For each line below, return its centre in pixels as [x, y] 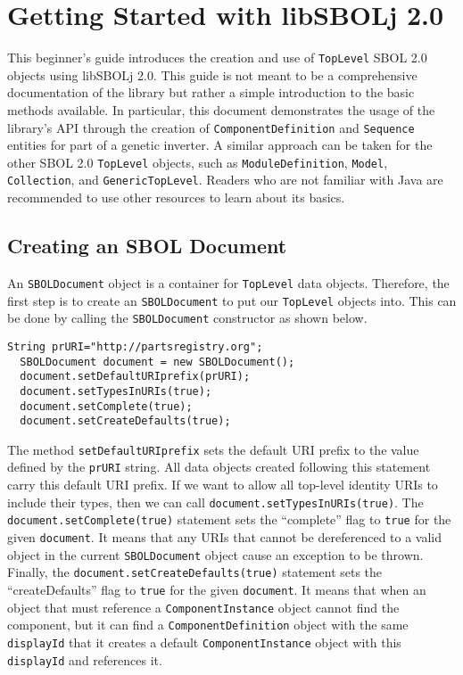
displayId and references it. [85, 659]
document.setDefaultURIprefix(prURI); [135, 377]
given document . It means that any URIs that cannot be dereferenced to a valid [225, 537]
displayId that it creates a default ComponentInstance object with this [204, 642]
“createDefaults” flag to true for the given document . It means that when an [217, 590]
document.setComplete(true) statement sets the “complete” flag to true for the [229, 519]
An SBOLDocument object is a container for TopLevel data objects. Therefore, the [228, 282]
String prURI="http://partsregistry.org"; [135, 346]
